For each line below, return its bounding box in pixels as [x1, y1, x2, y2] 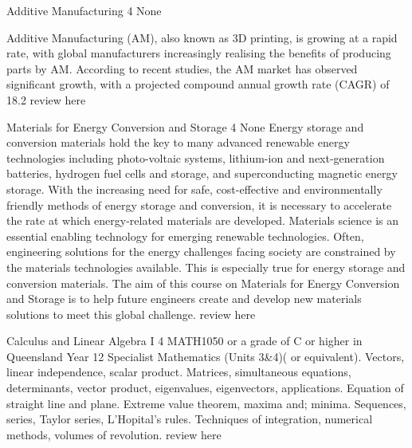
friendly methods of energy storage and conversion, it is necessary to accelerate [6, 196, 392, 213]
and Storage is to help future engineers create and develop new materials [6, 290, 362, 307]
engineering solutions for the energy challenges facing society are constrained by [6, 243, 396, 260]
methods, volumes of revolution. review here [6, 426, 222, 442]
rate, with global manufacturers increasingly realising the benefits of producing [6, 45, 391, 61]
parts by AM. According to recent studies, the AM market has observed [6, 60, 358, 77]
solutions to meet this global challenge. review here [6, 305, 256, 322]
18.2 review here [6, 91, 86, 108]
